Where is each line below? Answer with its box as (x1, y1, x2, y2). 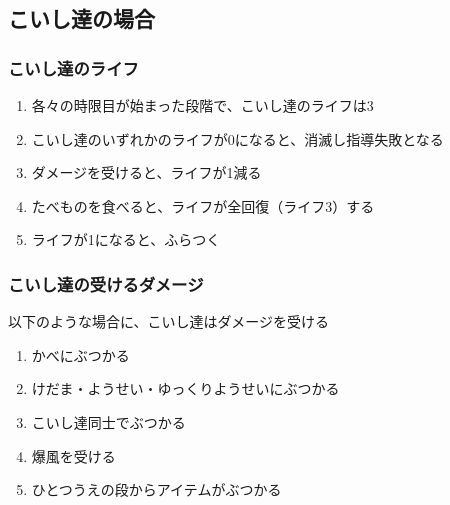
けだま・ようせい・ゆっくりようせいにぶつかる (31, 378, 340, 399)
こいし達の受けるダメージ (8, 271, 204, 296)
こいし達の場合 (8, 3, 155, 34)
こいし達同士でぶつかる (31, 411, 186, 432)
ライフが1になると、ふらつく (31, 229, 221, 250)
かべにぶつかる (31, 344, 130, 365)
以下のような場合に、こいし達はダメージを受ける (8, 311, 329, 332)
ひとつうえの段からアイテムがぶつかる (31, 479, 282, 500)
